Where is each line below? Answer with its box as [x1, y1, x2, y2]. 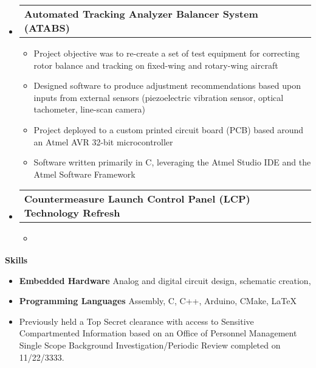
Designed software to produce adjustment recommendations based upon [33, 79, 301, 92]
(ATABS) [24, 21, 70, 35]
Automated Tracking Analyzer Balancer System [24, 7, 258, 21]
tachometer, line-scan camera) [33, 103, 145, 116]
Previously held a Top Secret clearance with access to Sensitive [19, 314, 254, 327]
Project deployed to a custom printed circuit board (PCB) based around [33, 123, 304, 136]
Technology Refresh [24, 206, 120, 220]
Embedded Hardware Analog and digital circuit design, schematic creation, [19, 274, 311, 286]
